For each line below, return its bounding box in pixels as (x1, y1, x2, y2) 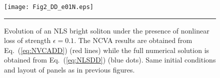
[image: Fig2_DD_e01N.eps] (4, 3, 93, 10)
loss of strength (4, 35, 51, 45)
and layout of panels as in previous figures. (4, 64, 135, 75)
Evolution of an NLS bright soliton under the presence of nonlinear (4, 25, 209, 35)
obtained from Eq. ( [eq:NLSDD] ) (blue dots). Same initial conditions (4, 54, 216, 65)
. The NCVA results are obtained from (74, 35, 192, 45)
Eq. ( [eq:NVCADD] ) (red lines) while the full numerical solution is (4, 44, 209, 55)
